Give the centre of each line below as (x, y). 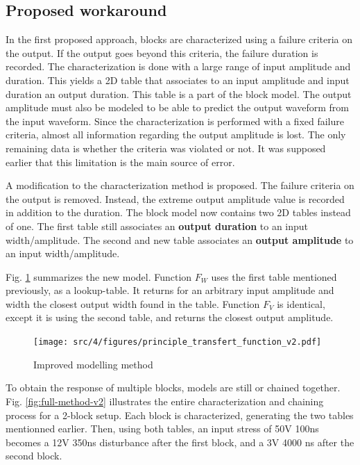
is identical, (301, 303)
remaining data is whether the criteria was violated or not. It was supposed (166, 148)
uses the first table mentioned (274, 276)
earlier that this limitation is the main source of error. (120, 162)
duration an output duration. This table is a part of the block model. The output (179, 93)
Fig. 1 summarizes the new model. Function (99, 276)
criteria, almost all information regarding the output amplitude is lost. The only (176, 134)
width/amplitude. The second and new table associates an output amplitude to (180, 239)
